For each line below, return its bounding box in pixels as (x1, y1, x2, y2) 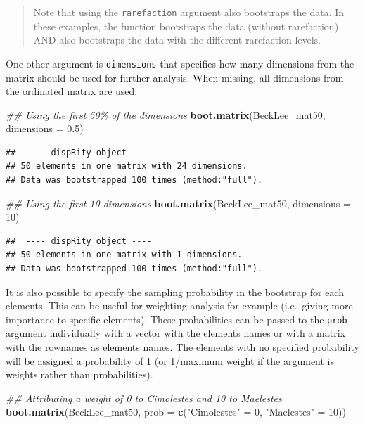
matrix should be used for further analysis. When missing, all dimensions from (6, 70, 344, 84)
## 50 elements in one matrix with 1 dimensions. (6, 250, 243, 260)
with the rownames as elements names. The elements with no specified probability (6, 340, 359, 354)
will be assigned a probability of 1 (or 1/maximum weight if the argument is (6, 353, 335, 368)
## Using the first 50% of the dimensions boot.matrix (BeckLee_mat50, (6, 107, 326, 122)
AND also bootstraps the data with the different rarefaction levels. (33, 32, 321, 47)
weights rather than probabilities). (6, 367, 153, 382)
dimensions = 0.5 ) (6, 121, 84, 136)
